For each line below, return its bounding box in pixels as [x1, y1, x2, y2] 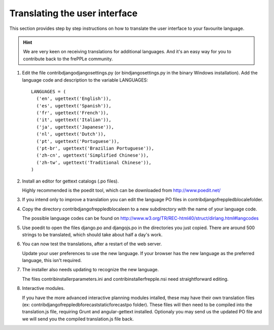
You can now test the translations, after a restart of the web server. [22, 241, 162, 247]
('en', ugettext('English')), [36, 96, 112, 101]
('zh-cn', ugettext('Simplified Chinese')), [36, 153, 149, 158]
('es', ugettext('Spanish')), [36, 103, 112, 108]
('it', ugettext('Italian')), [36, 117, 112, 123]
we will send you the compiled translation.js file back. [22, 316, 134, 322]
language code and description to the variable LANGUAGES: [22, 77, 148, 83]
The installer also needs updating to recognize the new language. [22, 267, 159, 273]
